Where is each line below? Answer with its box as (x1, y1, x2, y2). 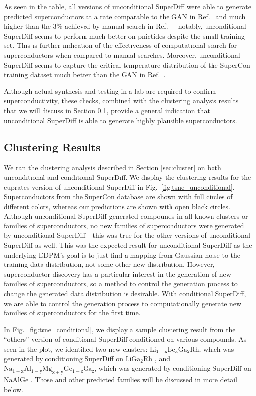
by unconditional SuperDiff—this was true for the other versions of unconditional (4, 230, 250, 240)
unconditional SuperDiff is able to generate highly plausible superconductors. (4, 115, 237, 125)
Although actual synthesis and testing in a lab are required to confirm (4, 86, 216, 96)
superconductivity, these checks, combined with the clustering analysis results (4, 95, 239, 106)
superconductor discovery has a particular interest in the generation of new (4, 268, 231, 279)
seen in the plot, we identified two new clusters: (4, 344, 148, 354)
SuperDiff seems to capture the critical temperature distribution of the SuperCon (4, 59, 250, 70)
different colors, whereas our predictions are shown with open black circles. (4, 201, 230, 211)
